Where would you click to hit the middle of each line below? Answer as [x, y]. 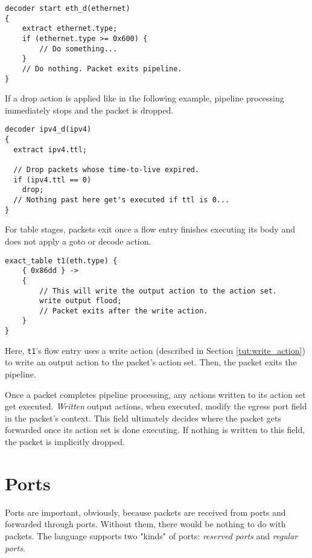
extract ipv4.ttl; [50, 149]
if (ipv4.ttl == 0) [53, 180]
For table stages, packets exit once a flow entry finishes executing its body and [150, 229]
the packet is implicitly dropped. [65, 441]
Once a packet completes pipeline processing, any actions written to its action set [155, 394]
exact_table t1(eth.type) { [61, 261]
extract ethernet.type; [70, 29]
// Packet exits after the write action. [124, 311]
